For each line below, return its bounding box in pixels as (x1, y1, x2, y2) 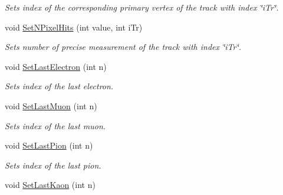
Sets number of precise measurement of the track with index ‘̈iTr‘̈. (5, 41, 242, 53)
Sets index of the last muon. (5, 119, 106, 132)
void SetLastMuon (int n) (5, 99, 97, 112)
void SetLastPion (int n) (5, 139, 93, 152)
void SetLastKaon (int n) (5, 179, 96, 191)
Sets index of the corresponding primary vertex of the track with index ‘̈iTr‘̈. (5, 1, 279, 13)
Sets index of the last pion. (5, 159, 101, 171)
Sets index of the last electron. (5, 80, 114, 92)
